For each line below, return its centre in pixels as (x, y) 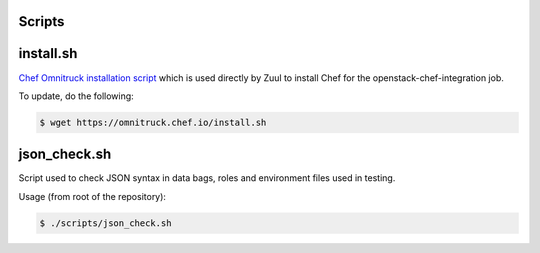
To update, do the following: (76, 96)
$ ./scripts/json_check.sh (105, 223)
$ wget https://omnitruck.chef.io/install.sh (153, 122)
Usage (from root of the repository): (92, 196)
